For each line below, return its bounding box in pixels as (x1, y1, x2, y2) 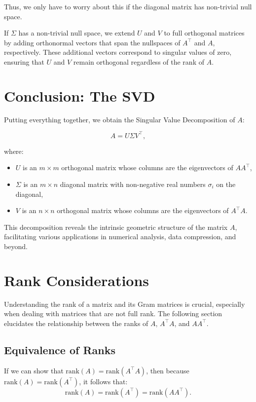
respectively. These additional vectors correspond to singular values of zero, (4, 47, 232, 57)
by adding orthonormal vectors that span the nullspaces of (4, 37, 181, 47)
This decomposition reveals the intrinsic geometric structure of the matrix (4, 221, 228, 232)
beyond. (4, 241, 28, 251)
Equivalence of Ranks (4, 342, 115, 357)
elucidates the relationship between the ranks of (4, 318, 148, 328)
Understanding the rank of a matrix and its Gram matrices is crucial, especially (4, 298, 245, 309)
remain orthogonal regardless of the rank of (73, 56, 204, 67)
